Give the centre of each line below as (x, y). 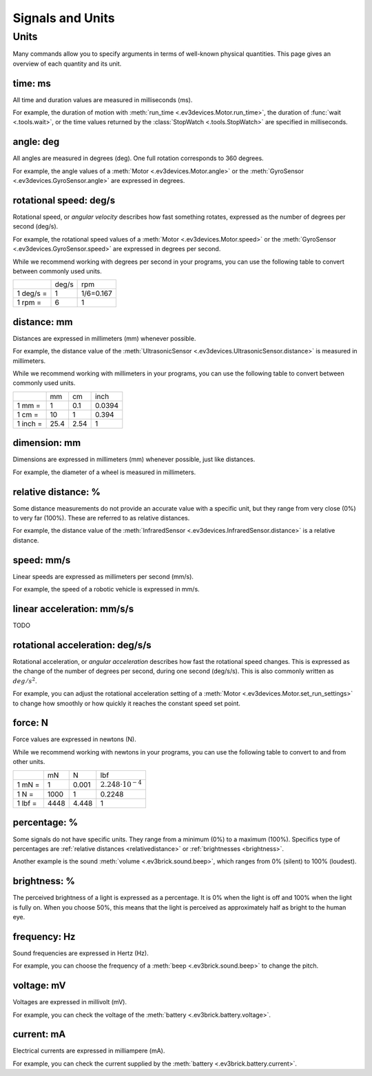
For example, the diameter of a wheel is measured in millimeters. (104, 472)
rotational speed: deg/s (64, 200)
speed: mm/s (42, 560)
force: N (30, 723)
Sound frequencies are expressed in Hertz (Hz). (81, 953)
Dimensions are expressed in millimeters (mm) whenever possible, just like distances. (134, 460)
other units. (29, 762)
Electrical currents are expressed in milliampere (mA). (89, 1051)
